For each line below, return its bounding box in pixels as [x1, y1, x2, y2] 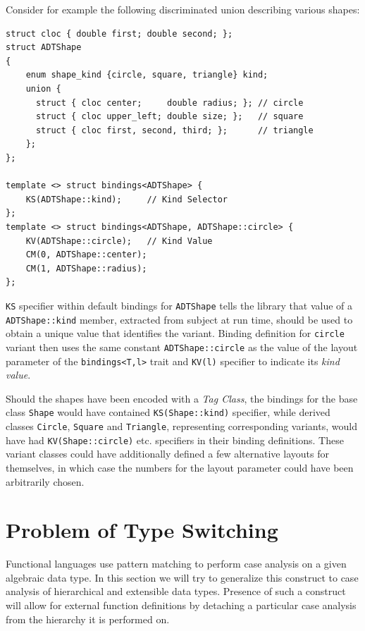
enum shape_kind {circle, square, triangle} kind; [25, 70, 268, 80]
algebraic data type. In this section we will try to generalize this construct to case [6, 570, 359, 584]
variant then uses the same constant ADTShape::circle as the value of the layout [6, 339, 358, 354]
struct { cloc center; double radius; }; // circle [35, 97, 304, 108]
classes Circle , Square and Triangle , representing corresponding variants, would [6, 419, 357, 433]
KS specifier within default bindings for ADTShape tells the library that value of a [6, 298, 353, 312]
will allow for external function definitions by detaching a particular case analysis [6, 598, 357, 612]
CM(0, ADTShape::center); [25, 250, 147, 260]
